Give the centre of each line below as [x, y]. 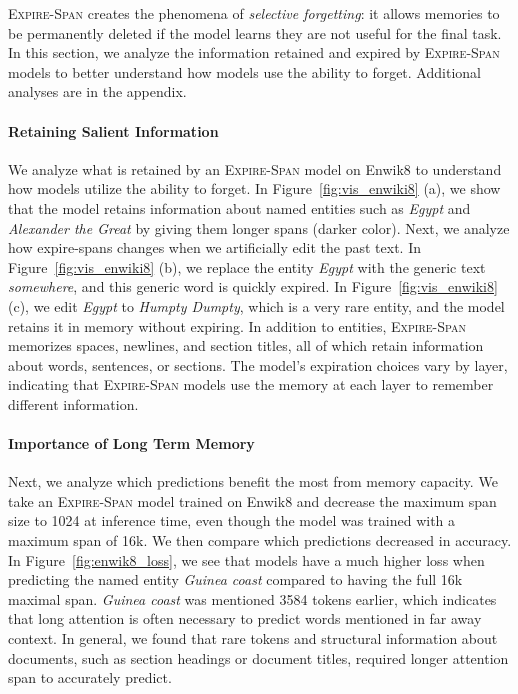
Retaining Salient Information [113, 130]
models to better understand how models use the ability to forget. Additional [244, 71]
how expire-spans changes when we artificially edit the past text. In [214, 247]
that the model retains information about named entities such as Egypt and [239, 207]
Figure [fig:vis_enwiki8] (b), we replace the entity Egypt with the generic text [247, 266]
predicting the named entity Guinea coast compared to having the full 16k [235, 579]
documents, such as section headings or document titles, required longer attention [258, 657]
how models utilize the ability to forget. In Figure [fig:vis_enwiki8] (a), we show [254, 188]
